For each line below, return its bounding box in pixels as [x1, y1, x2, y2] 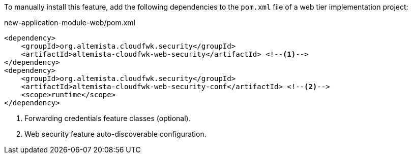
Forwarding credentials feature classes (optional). [24, 114, 191, 123]
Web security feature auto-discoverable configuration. [24, 130, 207, 138]
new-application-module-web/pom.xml [4, 18, 135, 27]
